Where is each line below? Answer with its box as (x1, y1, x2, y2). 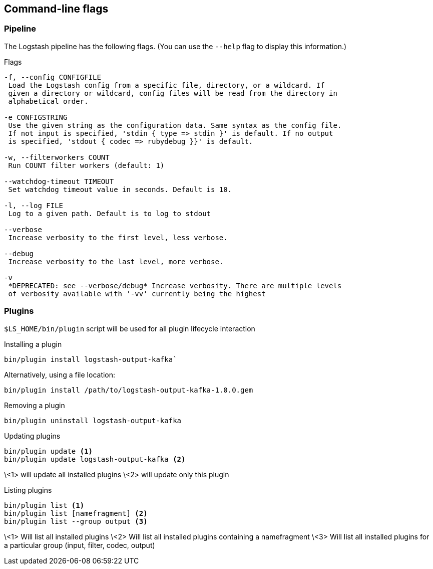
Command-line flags (4, 3, 109, 15)
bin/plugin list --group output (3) (4, 517, 148, 525)
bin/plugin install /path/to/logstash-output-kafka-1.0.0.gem (4, 386, 253, 394)
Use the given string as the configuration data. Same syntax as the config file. (8, 121, 342, 129)
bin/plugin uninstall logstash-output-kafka (4, 416, 182, 425)
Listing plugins (4, 485, 52, 494)
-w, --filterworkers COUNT (4, 153, 110, 161)
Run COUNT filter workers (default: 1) (8, 161, 165, 169)
